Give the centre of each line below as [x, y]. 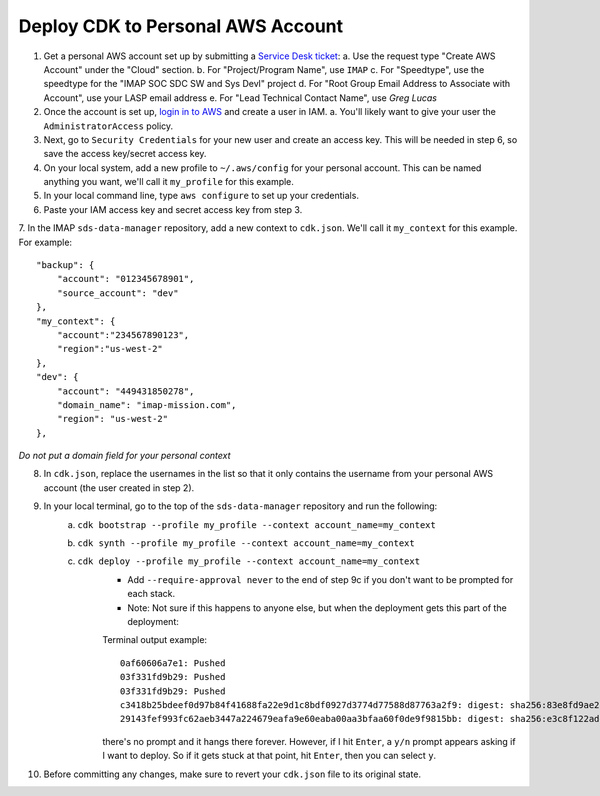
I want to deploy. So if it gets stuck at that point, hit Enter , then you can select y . [269, 756]
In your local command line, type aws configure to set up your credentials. [201, 196]
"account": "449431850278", [125, 391]
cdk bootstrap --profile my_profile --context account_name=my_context [257, 524]
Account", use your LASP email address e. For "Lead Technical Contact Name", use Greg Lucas [240, 97]
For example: [45, 242]
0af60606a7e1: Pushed [173, 663]
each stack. [151, 594]
